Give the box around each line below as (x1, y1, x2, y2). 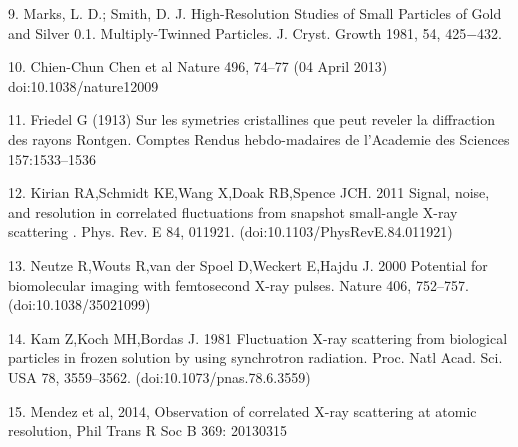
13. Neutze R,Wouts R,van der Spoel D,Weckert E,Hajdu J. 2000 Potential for (8, 254, 488, 275)
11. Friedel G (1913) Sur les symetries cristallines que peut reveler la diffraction (8, 109, 496, 130)
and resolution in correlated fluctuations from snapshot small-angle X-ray (8, 201, 458, 222)
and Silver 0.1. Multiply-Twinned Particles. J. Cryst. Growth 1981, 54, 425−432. (8, 22, 502, 43)
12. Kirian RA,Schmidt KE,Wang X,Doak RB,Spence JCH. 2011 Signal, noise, (8, 182, 490, 203)
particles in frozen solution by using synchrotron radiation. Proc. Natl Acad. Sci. (8, 347, 503, 368)
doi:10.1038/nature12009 (8, 75, 159, 96)
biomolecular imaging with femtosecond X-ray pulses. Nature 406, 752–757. (8, 274, 469, 295)
